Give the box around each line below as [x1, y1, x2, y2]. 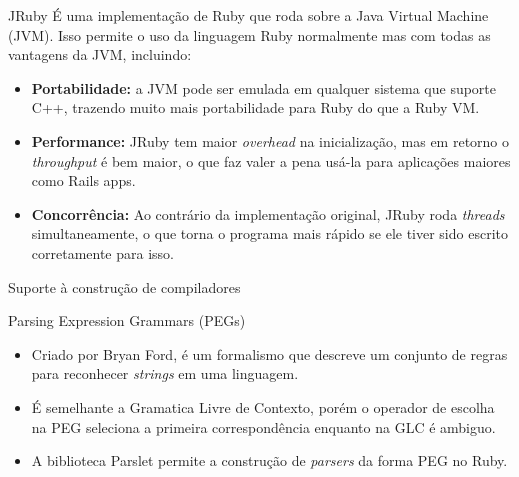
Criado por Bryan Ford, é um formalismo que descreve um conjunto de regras [31, 343, 508, 364]
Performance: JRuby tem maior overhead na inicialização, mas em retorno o [31, 130, 510, 151]
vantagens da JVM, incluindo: [8, 44, 192, 65]
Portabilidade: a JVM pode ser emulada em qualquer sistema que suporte [31, 77, 497, 98]
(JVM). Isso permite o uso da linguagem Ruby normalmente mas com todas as [8, 24, 491, 45]
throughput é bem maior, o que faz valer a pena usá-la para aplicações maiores [31, 150, 511, 171]
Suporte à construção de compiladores [8, 276, 241, 297]
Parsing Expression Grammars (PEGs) [8, 310, 246, 331]
